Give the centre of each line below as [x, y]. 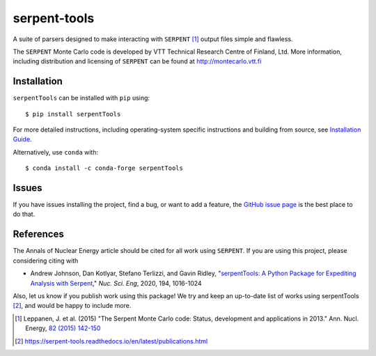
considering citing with [46, 261]
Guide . [22, 139]
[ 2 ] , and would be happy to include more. [72, 306]
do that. [24, 214]
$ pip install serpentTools [73, 114]
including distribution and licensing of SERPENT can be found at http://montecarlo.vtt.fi [137, 61]
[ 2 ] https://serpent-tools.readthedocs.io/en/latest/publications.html [111, 341]
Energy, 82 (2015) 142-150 [63, 328]
